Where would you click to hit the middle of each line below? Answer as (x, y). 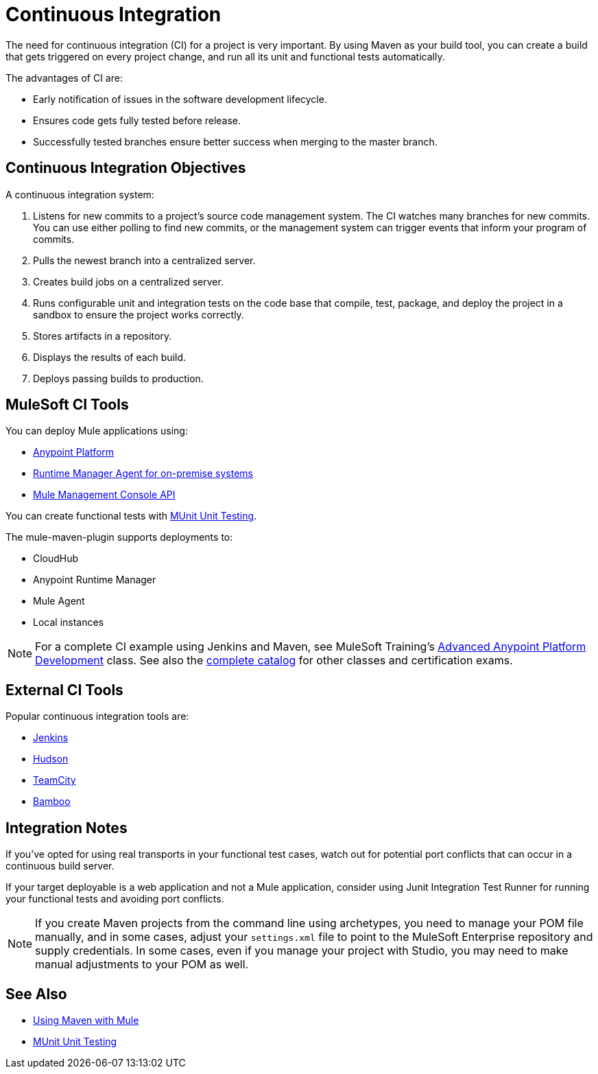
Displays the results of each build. (110, 357)
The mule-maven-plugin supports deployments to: (119, 537)
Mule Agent (59, 601)
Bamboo (52, 802)
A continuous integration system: (80, 194)
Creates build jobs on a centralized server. (128, 281)
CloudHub (56, 559)
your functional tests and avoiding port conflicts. (115, 899)
